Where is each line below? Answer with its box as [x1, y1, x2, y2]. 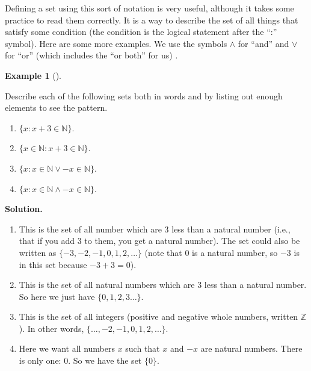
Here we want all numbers [19, 342, 115, 355]
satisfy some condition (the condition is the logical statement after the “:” [5, 25, 277, 38]
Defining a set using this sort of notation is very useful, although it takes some [5, 2, 294, 14]
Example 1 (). [5, 69, 61, 81]
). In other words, [19, 322, 84, 334]
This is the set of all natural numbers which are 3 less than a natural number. [19, 278, 307, 291]
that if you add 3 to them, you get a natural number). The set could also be [19, 234, 300, 247]
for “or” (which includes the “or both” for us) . [5, 49, 178, 61]
